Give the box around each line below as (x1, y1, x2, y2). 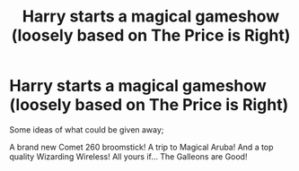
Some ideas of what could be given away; (9, 124, 164, 135)
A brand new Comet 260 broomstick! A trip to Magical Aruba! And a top (9, 141, 274, 152)
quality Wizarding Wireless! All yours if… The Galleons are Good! (9, 150, 248, 162)
